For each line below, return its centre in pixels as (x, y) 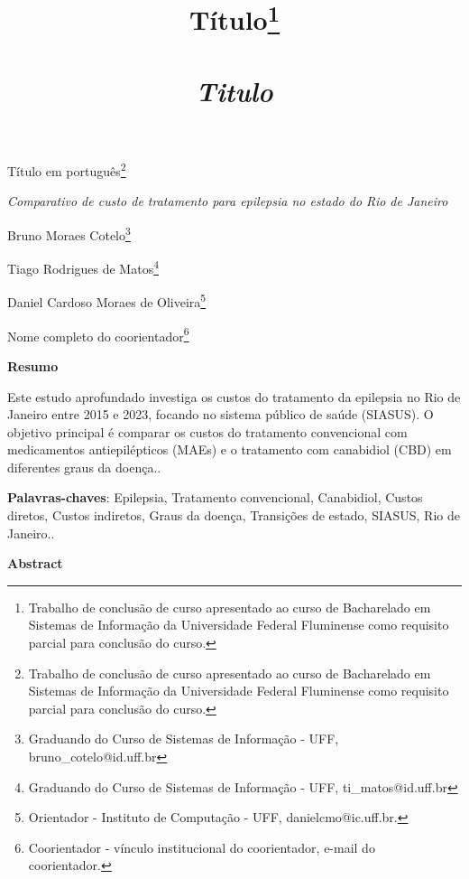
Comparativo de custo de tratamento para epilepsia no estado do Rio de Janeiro (228, 201)
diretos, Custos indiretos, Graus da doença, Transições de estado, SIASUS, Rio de (234, 515)
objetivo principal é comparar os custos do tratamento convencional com (207, 431)
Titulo (234, 90)
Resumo (33, 365)
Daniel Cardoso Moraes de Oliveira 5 (107, 301)
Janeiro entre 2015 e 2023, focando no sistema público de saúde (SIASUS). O (221, 414)
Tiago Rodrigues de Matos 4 (83, 267)
